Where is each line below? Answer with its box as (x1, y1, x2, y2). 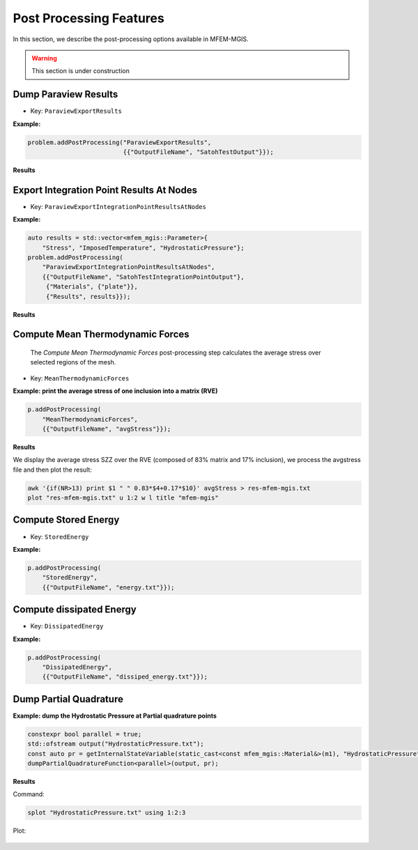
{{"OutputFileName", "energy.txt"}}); (42, 583, 175, 592)
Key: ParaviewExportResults (30, 107, 122, 115)
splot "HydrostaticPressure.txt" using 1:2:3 (27, 809, 186, 817)
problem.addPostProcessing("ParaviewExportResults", (27, 138, 212, 146)
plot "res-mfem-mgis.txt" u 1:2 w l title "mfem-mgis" (27, 494, 219, 502)
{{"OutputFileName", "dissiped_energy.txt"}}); (42, 673, 208, 681)
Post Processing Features (13, 10, 165, 26)
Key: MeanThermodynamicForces (30, 373, 130, 382)
